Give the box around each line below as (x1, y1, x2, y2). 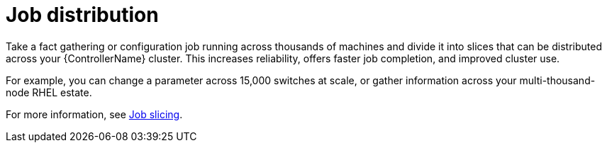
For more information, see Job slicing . (6, 108, 183, 120)
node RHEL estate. (6, 86, 92, 98)
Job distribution (6, 3, 159, 27)
